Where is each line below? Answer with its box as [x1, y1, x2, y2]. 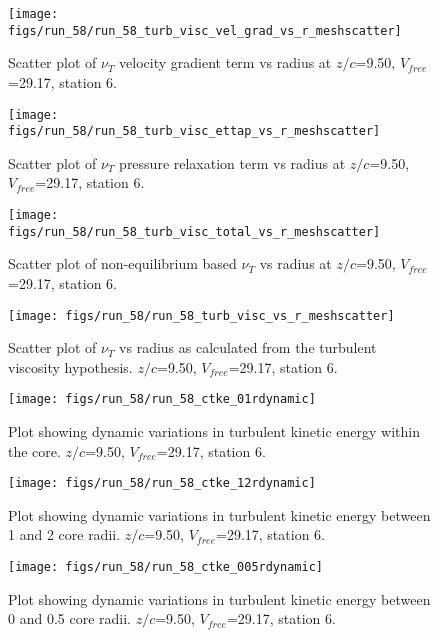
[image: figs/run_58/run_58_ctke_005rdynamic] [8, 560, 323, 575]
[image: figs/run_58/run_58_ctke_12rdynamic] [8, 476, 316, 491]
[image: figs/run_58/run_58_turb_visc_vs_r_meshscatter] [8, 308, 395, 323]
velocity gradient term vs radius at [119, 52, 332, 73]
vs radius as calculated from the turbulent [119, 337, 377, 358]
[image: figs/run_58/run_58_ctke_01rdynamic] [8, 392, 316, 407]
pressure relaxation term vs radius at [119, 152, 346, 173]
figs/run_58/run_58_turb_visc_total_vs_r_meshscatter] [8, 224, 381, 239]
